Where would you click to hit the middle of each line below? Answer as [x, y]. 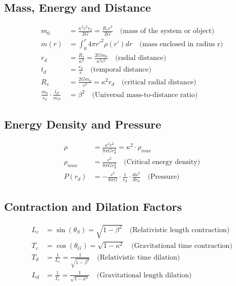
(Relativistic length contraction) [180, 230]
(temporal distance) [121, 70]
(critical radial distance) [159, 82]
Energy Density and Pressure [83, 124]
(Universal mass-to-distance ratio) [145, 95]
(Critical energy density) [162, 162]
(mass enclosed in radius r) [181, 44]
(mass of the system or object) [167, 31]
